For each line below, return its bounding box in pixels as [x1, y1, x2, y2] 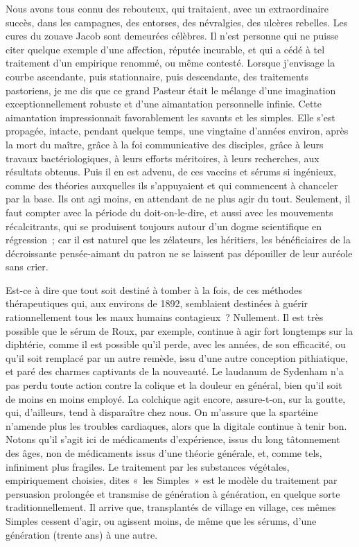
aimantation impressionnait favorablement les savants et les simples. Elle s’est [6, 110, 335, 124]
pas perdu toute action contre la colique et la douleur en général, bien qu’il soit [6, 378, 342, 392]
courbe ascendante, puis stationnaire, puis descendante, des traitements [6, 69, 308, 83]
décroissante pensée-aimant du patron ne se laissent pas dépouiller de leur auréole [6, 245, 353, 260]
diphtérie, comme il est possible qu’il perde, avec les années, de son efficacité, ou [6, 337, 346, 351]
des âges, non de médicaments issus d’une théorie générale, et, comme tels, [6, 446, 322, 460]
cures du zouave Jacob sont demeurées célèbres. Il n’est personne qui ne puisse [6, 28, 339, 43]
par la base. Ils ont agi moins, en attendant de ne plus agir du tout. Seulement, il [6, 191, 351, 206]
